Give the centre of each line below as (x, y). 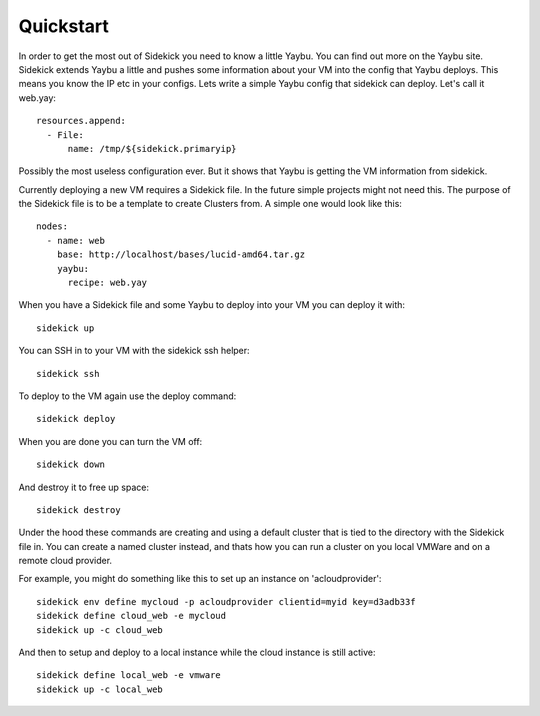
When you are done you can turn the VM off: (110, 441)
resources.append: (81, 121)
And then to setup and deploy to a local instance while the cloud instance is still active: (197, 652)
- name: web (75, 240)
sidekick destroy (78, 509)
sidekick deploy (76, 419)
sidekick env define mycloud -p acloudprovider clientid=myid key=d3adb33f (226, 601)
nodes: (52, 226)
